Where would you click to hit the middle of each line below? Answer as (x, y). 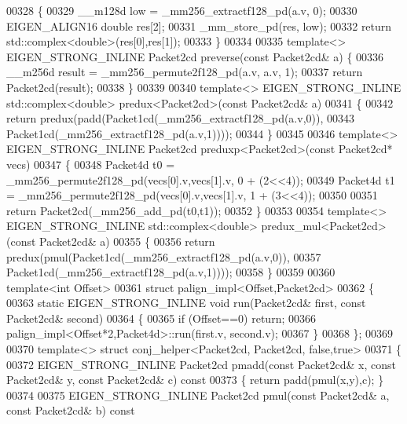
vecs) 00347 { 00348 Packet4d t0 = (91, 164)
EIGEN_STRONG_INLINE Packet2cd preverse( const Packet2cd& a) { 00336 (195, 56)
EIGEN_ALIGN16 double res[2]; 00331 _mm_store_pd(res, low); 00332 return (199, 26)
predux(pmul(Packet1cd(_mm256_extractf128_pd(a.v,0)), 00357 (164, 256)
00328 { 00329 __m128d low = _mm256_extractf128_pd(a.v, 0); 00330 (182, 10)
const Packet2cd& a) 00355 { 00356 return (113, 241)
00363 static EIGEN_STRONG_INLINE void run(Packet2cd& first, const (186, 303)
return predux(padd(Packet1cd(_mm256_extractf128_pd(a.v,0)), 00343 (180, 118)
